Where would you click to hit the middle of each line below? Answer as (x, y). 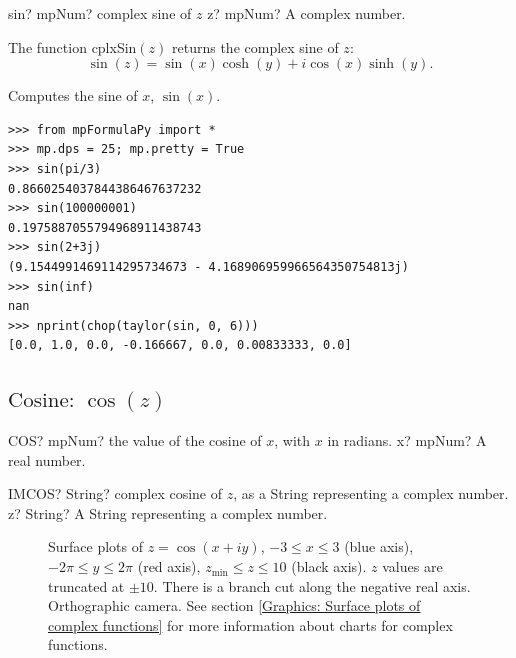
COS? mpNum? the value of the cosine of (135, 440)
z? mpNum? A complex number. (306, 13)
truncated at (86, 585)
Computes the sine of (73, 95)
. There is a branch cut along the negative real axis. (312, 585)
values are (412, 566)
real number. (47, 459)
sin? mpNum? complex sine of (100, 13)
